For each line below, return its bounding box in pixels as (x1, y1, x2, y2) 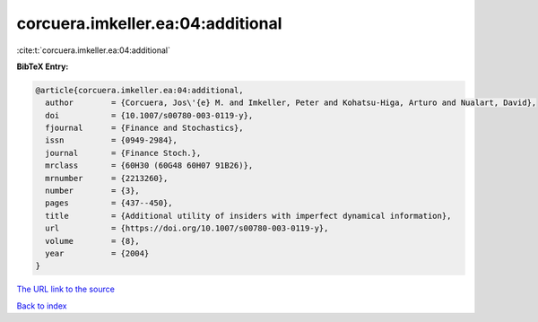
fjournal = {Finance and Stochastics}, (45, 123, 244, 134)
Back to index (16, 300, 67, 311)
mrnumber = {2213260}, (45, 173, 169, 183)
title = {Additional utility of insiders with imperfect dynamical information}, (45, 211, 452, 221)
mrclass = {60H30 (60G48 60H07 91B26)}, (45, 161, 254, 170)
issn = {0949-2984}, (45, 135, 178, 145)
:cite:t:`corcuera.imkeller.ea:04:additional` (16, 45, 170, 56)
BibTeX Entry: (16, 61, 69, 72)
